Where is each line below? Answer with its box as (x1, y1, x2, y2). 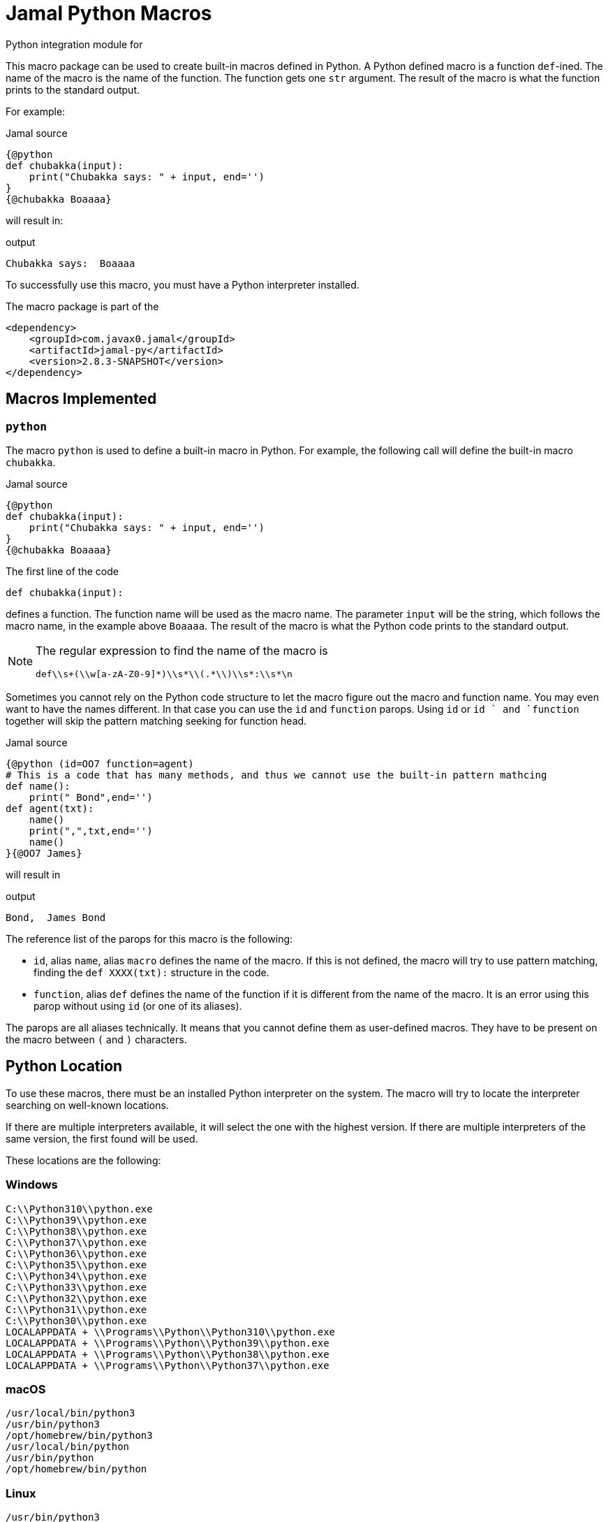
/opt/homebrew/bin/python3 (6, 1430, 153, 1442)
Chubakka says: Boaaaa (6, 257, 135, 269)
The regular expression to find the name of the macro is (36, 643, 328, 658)
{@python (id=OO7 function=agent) (6, 758, 194, 769)
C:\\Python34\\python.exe (6, 1270, 147, 1282)
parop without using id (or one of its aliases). (34, 999, 242, 1012)
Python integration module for (6, 38, 143, 50)
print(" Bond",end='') (29, 791, 153, 803)
